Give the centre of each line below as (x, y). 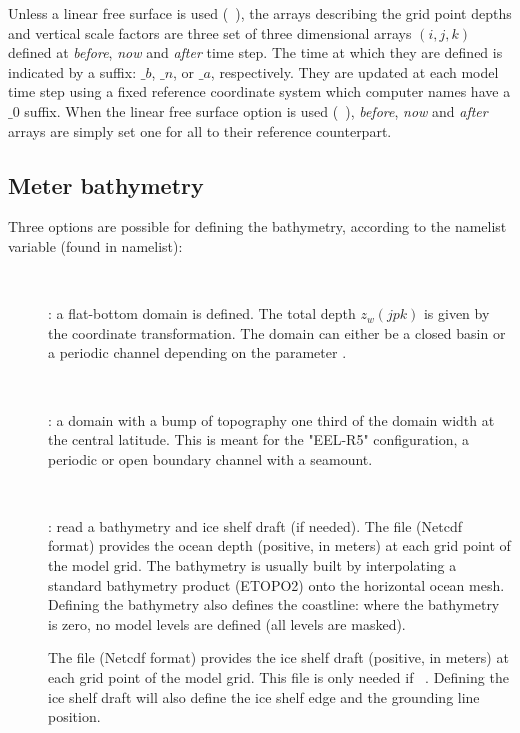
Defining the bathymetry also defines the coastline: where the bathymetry (274, 604)
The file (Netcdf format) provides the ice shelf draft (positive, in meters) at (278, 657)
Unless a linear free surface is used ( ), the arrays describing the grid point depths (260, 13)
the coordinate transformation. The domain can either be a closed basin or (277, 332)
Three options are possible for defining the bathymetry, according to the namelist (257, 226)
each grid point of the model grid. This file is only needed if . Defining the (278, 677)
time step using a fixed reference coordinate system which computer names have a (259, 91)
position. (74, 716)
